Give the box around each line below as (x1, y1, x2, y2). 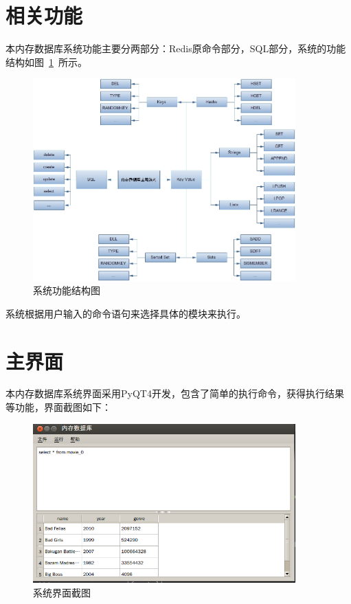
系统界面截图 (33, 585, 91, 599)
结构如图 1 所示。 (5, 54, 87, 69)
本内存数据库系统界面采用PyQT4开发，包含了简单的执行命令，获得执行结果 (5, 386, 344, 401)
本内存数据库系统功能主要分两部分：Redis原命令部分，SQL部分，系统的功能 (5, 41, 346, 56)
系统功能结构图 (33, 283, 100, 298)
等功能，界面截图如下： (5, 400, 111, 414)
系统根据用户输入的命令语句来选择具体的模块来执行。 (5, 306, 246, 320)
